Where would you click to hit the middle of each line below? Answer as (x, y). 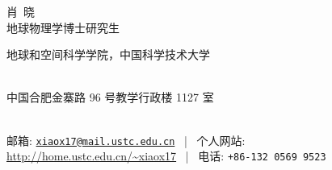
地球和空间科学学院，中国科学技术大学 (108, 54)
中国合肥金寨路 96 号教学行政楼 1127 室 (110, 97)
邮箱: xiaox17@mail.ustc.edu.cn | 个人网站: (126, 140)
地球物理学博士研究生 (63, 27)
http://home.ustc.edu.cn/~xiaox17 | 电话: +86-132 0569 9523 (166, 156)
